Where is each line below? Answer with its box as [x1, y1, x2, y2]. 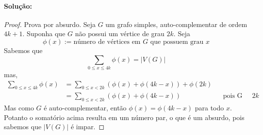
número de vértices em [73, 38, 141, 45]
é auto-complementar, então [44, 103, 127, 113]
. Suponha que [22, 28, 66, 39]
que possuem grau [150, 38, 204, 45]
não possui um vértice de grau [75, 28, 164, 39]
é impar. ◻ [70, 121, 105, 132]
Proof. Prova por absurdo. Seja [4, 19, 96, 29]
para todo [195, 103, 224, 113]
